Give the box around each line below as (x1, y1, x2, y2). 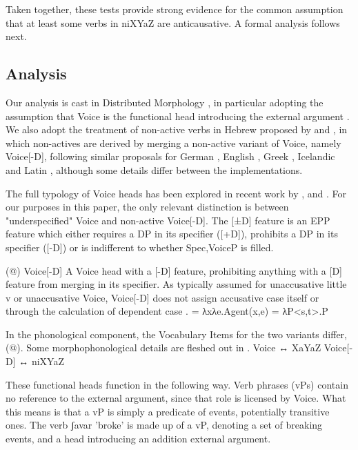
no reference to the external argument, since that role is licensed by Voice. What (6, 391, 346, 405)
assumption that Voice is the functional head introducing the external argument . (6, 108, 350, 123)
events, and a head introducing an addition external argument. (6, 431, 271, 446)
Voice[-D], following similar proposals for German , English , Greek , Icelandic (6, 149, 335, 164)
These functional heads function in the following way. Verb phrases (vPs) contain (6, 377, 348, 391)
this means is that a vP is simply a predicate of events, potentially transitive (6, 404, 330, 418)
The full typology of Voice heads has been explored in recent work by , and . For (6, 186, 347, 200)
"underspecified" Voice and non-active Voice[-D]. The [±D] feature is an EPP (6, 213, 330, 227)
